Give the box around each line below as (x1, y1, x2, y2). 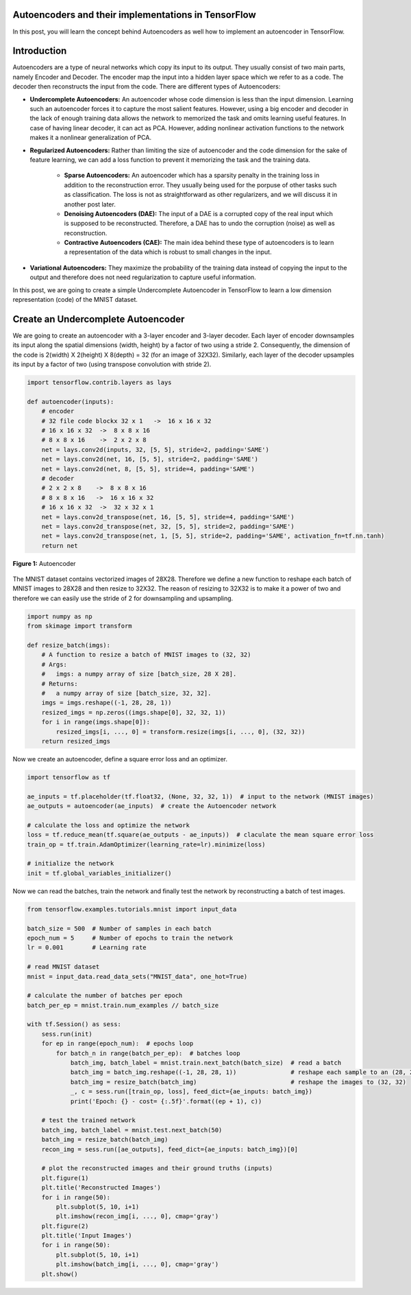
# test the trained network (41, 1117, 136, 1124)
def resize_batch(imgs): (27, 641, 111, 650)
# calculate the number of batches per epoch (27, 992, 183, 999)
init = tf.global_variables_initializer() (27, 869, 172, 877)
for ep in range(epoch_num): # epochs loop (41, 1040, 194, 1047)
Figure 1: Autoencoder (12, 559, 76, 567)
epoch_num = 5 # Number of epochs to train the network (27, 934, 234, 942)
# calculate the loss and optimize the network (27, 821, 190, 829)
